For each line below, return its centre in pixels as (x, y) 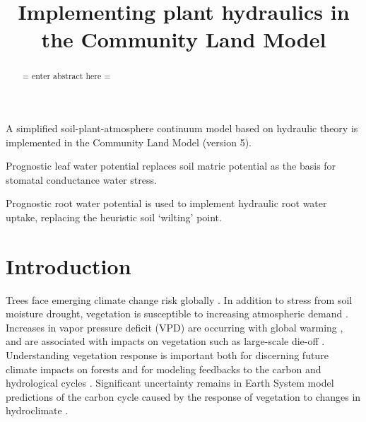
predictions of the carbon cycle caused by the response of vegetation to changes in (183, 396)
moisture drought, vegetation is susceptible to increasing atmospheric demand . (177, 313)
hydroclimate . (37, 410)
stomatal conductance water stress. (81, 179)
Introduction (69, 265)
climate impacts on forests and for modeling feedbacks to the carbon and (164, 369)
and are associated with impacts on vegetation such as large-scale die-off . (165, 341)
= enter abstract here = (66, 76)
